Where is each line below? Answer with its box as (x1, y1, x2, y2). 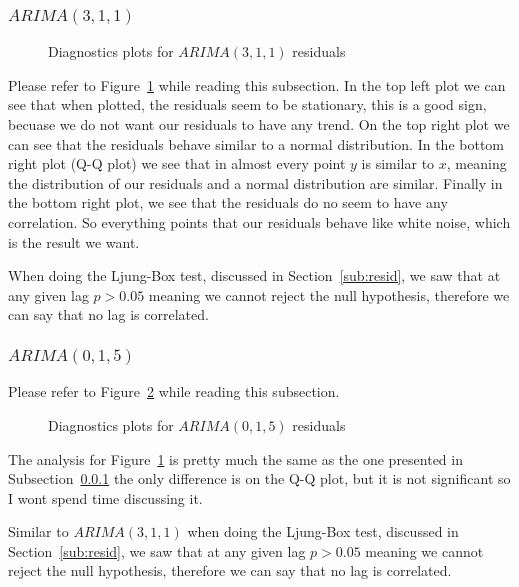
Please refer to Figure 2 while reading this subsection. (8, 381, 340, 402)
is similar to (361, 153, 435, 174)
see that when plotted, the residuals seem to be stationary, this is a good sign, (8, 94, 487, 115)
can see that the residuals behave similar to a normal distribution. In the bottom (8, 133, 504, 154)
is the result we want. (8, 231, 140, 252)
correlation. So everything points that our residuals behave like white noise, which (8, 212, 511, 233)
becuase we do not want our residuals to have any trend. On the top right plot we (8, 114, 510, 135)
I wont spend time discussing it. (8, 487, 203, 508)
